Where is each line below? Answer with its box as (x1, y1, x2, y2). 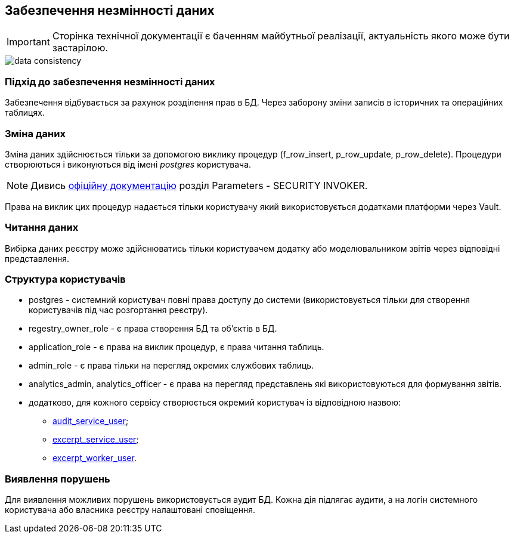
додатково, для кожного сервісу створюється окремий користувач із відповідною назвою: (29, 397, 401, 408)
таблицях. (5, 107, 45, 118)
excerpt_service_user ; (52, 434, 139, 445)
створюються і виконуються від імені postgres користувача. (5, 159, 252, 169)
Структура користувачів (5, 273, 126, 286)
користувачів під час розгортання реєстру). (29, 305, 208, 316)
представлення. (5, 253, 70, 264)
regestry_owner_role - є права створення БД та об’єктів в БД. (29, 323, 277, 334)
